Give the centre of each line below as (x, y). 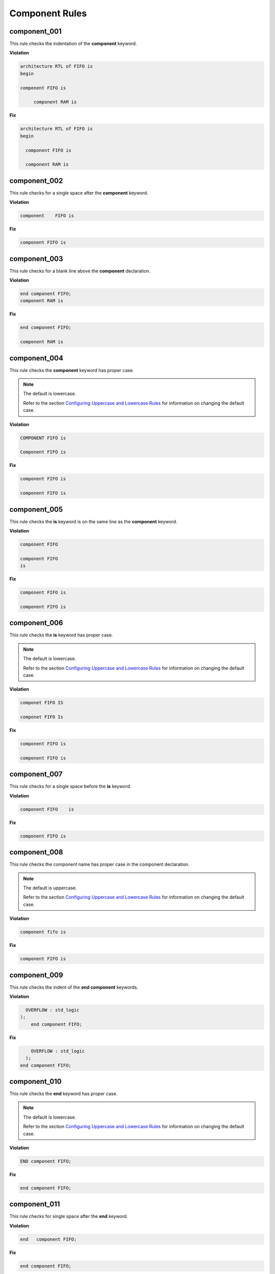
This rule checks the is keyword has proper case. (61, 635)
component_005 (36, 509)
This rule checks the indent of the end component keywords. (74, 987)
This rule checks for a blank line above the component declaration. (80, 271)
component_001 (36, 31)
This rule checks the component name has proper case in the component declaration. (99, 864)
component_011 (35, 1204)
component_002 (36, 181)
